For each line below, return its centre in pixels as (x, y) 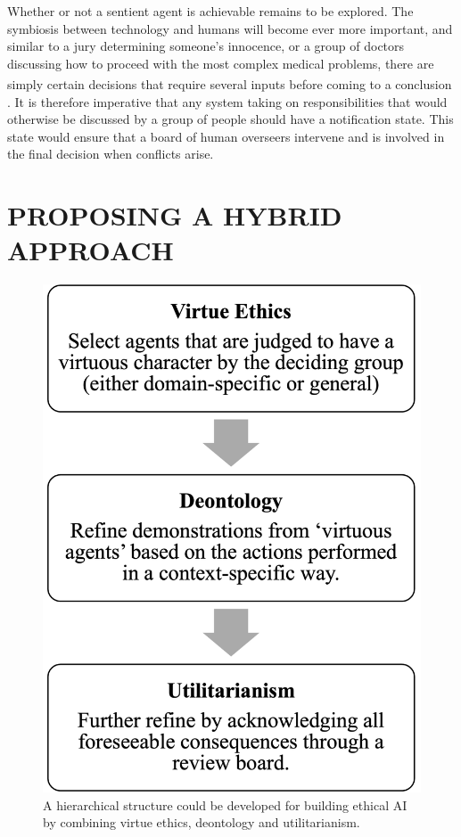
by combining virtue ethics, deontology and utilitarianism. (202, 822)
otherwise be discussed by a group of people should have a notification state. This (230, 119)
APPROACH (91, 250)
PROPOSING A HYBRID (175, 215)
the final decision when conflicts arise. (111, 154)
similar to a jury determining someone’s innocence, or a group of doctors (206, 46)
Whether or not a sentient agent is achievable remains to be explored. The (210, 11)
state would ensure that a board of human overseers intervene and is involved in (226, 136)
